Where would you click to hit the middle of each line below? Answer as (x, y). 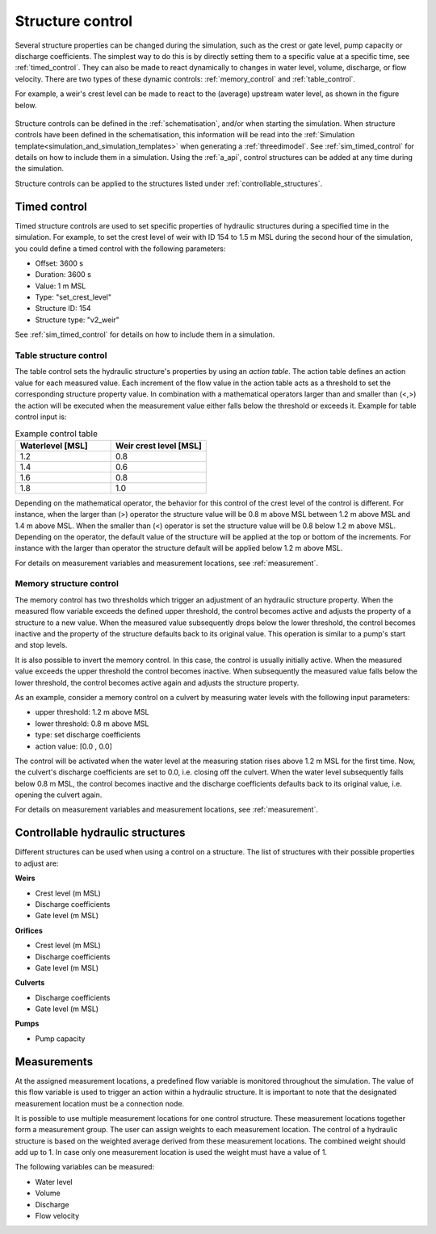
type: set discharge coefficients (88, 735)
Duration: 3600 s (63, 275)
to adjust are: (37, 863)
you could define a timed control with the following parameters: (120, 248)
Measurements (54, 1062)
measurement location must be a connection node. (100, 1103)
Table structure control (61, 355)
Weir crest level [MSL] (158, 446)
